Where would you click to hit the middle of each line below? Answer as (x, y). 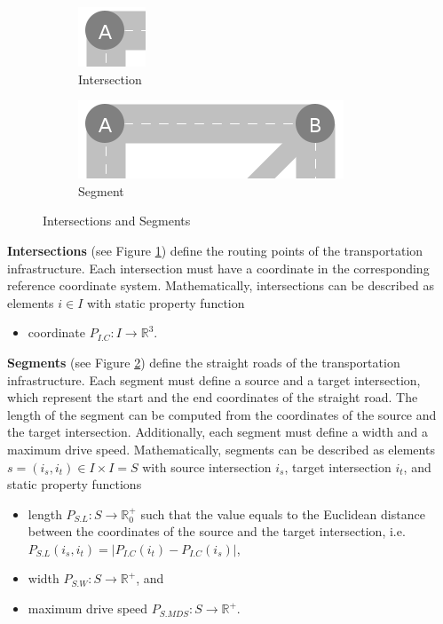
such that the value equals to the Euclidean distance (283, 513)
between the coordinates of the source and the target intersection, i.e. (217, 531)
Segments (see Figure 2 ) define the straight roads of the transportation (204, 362)
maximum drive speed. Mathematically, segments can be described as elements (221, 449)
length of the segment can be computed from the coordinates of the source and (222, 414)
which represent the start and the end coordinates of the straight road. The (213, 397)
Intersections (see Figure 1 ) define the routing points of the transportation (215, 250)
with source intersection (207, 466)
